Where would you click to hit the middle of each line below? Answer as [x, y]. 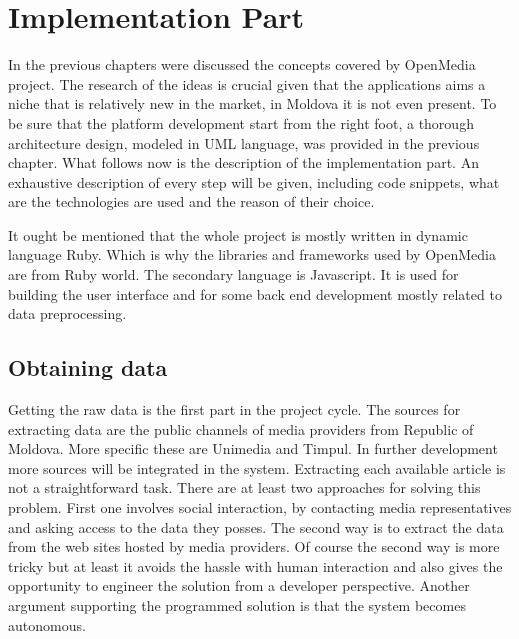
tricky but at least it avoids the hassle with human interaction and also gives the [255, 565]
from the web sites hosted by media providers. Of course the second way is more [254, 546]
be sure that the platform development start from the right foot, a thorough [241, 122]
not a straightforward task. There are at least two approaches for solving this [244, 487]
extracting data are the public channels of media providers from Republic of [241, 428]
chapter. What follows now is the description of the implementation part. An [243, 162]
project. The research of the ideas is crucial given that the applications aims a [247, 83]
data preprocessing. [67, 313]
